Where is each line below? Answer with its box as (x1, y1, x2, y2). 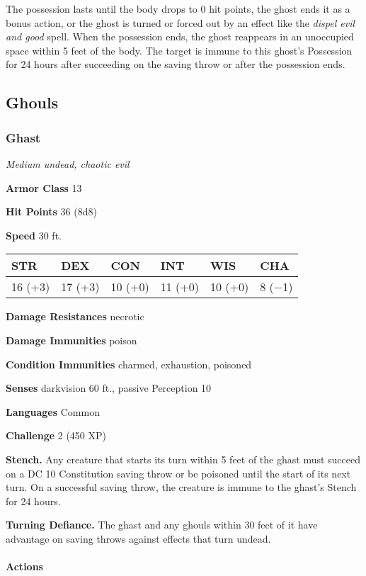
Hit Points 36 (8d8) (6, 204, 97, 219)
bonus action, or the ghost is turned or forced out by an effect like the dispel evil (6, 15, 355, 30)
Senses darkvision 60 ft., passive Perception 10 (6, 380, 212, 395)
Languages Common (6, 404, 100, 419)
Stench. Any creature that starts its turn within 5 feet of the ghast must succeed (6, 451, 361, 466)
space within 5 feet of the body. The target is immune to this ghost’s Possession (6, 43, 353, 57)
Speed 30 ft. (6, 227, 62, 242)
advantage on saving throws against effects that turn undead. (6, 531, 271, 546)
